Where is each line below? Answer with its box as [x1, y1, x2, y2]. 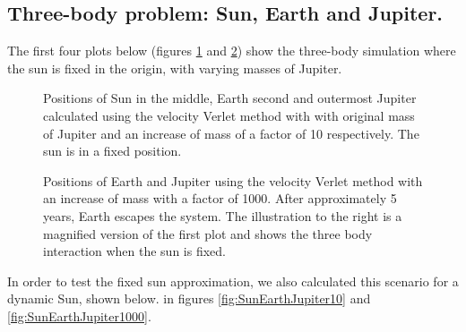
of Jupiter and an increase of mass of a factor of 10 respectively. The [43, 123, 419, 142]
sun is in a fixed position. [43, 141, 182, 160]
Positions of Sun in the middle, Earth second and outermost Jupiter [43, 89, 417, 107]
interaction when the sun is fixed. [43, 242, 226, 260]
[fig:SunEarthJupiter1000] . [7, 306, 151, 325]
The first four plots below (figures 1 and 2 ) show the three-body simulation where [7, 41, 456, 60]
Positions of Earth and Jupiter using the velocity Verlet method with [43, 171, 423, 190]
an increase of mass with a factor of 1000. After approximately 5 [43, 189, 397, 208]
